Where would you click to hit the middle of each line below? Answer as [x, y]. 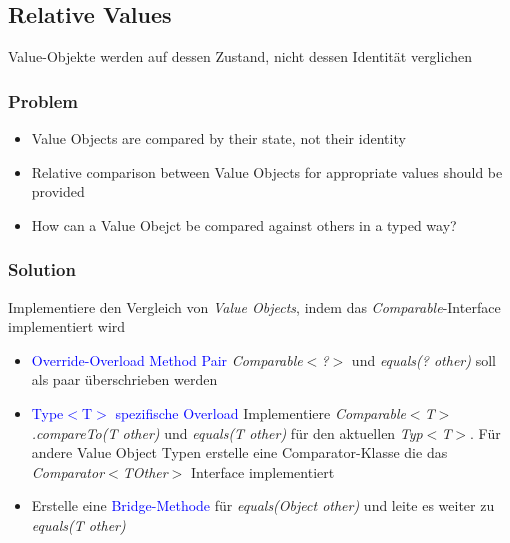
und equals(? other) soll [423, 359]
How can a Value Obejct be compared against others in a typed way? [244, 224]
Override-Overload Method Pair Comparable [167, 359]
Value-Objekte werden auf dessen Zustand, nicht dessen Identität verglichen [240, 56]
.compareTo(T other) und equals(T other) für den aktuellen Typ [227, 432]
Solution [42, 269]
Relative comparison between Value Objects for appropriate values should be [267, 171]
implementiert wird [67, 326]
